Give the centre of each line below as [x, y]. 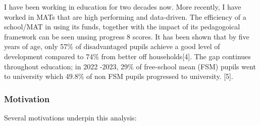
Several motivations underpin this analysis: [70, 117]
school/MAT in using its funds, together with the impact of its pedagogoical [122, 27]
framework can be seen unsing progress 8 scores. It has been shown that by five [127, 36]
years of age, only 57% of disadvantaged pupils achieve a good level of [112, 46]
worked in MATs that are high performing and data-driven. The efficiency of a [125, 16]
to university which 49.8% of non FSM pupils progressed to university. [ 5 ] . [119, 76]
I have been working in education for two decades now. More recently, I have [123, 7]
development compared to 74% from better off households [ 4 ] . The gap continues [127, 56]
